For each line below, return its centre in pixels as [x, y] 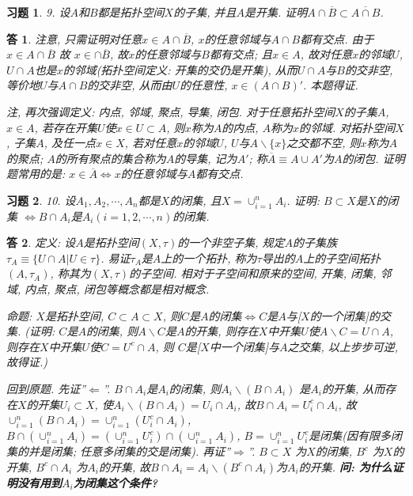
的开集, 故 [125, 466]
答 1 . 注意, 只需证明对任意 [74, 38]
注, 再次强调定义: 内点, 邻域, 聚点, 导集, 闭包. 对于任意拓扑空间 [171, 111]
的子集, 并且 [205, 12]
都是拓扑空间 [131, 12]
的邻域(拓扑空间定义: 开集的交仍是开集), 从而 [180, 69]
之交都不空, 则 [324, 143]
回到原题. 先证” [46, 389]
